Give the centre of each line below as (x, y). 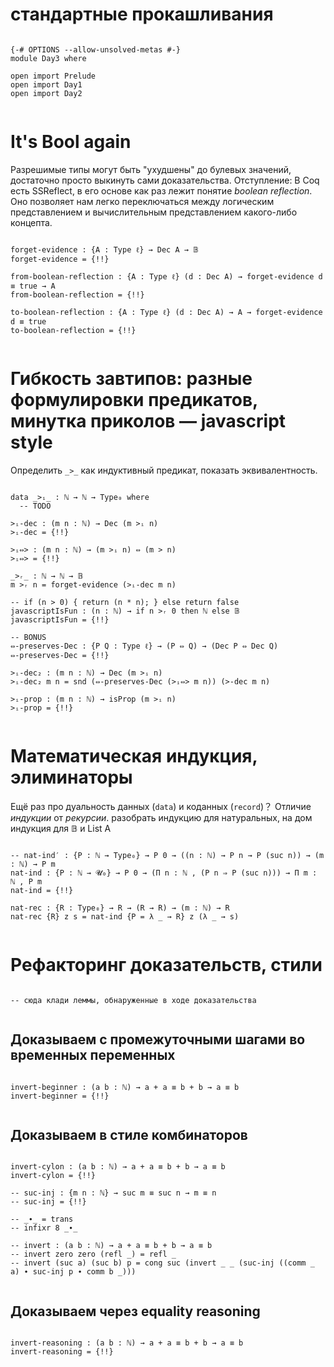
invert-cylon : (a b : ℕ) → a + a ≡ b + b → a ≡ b (118, 1167)
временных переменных (93, 1055)
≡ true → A (33, 286)
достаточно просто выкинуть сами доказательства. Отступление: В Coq (165, 180)
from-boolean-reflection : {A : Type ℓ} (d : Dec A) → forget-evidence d (166, 276)
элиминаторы (71, 777)
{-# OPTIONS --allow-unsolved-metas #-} (96, 49)
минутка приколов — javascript (148, 421)
